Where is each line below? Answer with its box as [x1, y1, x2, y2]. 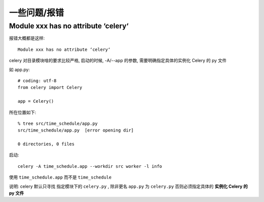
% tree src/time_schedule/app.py [18, 120, 98, 126]
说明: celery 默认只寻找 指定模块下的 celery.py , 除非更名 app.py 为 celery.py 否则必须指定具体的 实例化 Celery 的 [9, 183, 248, 189]
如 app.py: [9, 67, 30, 72]
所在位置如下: [9, 109, 37, 115]
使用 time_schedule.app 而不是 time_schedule [9, 174, 112, 180]
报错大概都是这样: [9, 35, 45, 41]
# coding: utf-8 [18, 78, 57, 83]
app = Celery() [18, 98, 54, 104]
